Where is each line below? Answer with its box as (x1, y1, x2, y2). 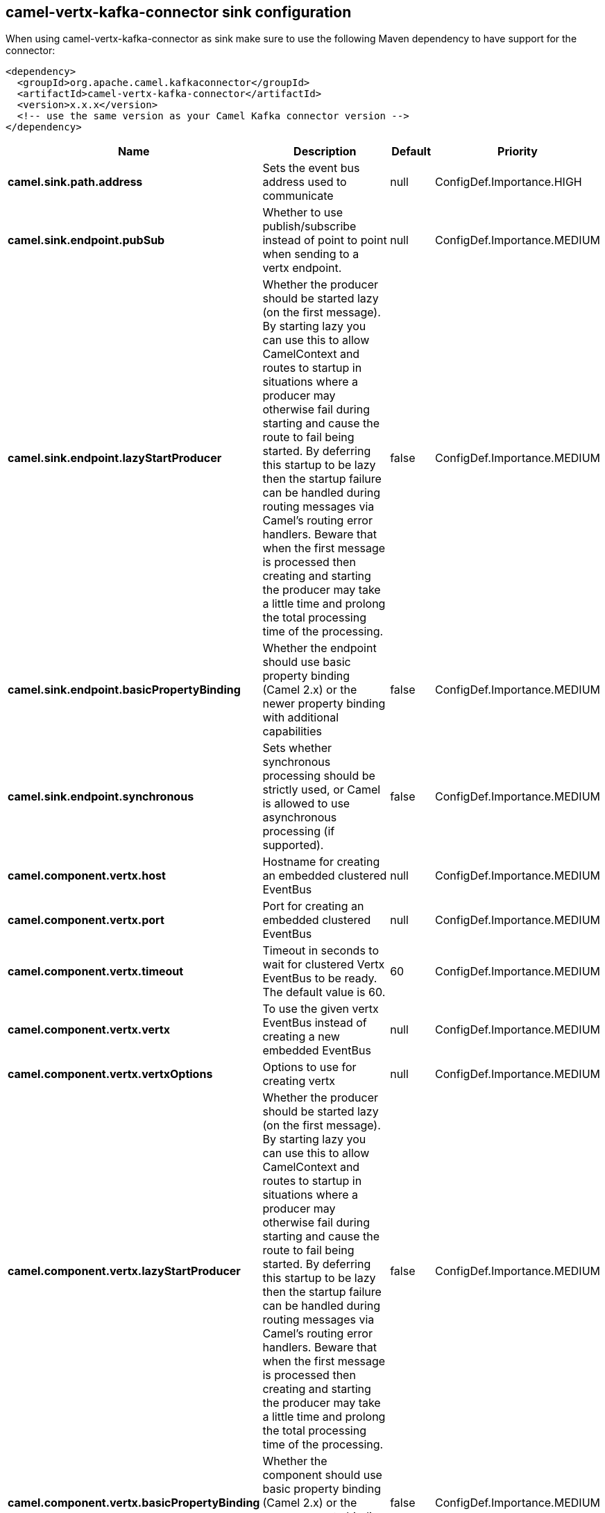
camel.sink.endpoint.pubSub (8, 233, 165, 248)
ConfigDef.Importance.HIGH (435, 175, 582, 189)
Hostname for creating (262, 855, 380, 869)
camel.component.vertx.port (8, 913, 164, 928)
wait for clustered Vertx (262, 957, 385, 972)
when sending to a (262, 247, 359, 262)
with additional (262, 710, 339, 725)
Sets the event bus (262, 161, 360, 176)
